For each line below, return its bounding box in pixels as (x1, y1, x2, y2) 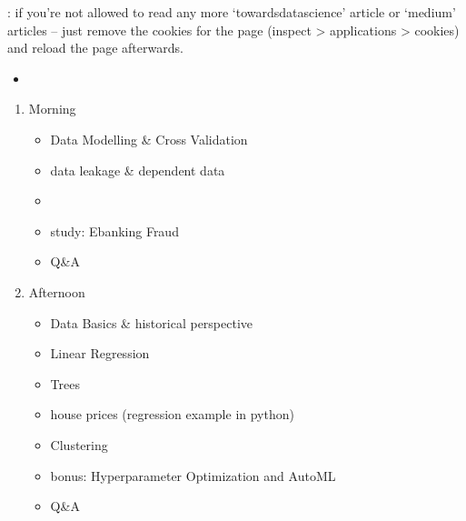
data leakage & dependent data (50, 160, 225, 179)
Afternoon (28, 282, 85, 301)
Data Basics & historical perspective (50, 313, 253, 332)
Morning (28, 99, 76, 118)
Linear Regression (50, 344, 150, 363)
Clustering (50, 435, 108, 454)
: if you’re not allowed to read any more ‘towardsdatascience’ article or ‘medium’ (7, 3, 456, 21)
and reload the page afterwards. (7, 38, 183, 57)
